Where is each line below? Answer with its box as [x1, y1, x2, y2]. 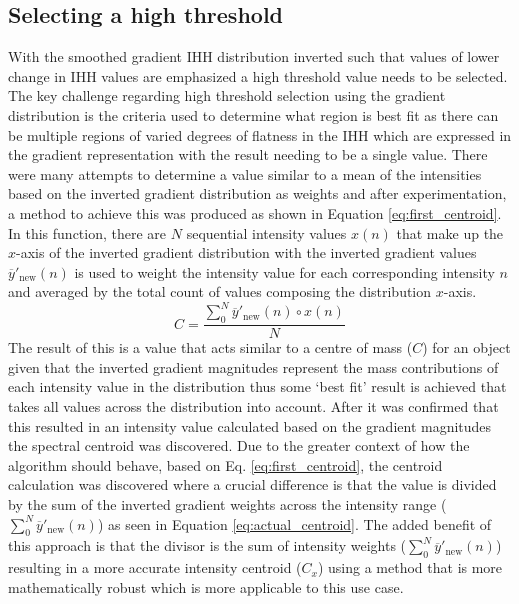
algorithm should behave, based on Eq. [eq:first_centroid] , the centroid [8, 454, 443, 475]
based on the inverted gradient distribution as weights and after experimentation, [8, 183, 507, 204]
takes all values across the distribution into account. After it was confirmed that [8, 396, 499, 417]
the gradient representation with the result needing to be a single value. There [8, 144, 488, 165]
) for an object [422, 337, 511, 358]
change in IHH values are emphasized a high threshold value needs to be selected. [8, 65, 508, 86]
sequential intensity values [186, 222, 347, 243]
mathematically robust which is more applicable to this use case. [8, 576, 404, 597]
